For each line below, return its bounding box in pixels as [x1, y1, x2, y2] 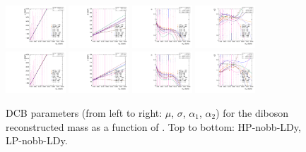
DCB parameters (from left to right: [6, 106, 163, 120]
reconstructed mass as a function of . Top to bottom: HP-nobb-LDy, [6, 119, 301, 134]
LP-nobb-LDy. [6, 133, 68, 148]
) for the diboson [216, 106, 289, 120]
